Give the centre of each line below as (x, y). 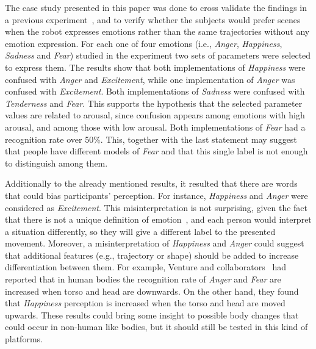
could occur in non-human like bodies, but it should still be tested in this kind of (156, 327)
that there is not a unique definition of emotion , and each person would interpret (158, 219)
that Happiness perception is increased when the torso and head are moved (145, 303)
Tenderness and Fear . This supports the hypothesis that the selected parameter (154, 103)
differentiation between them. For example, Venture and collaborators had (145, 267)
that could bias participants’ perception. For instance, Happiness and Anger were (156, 195)
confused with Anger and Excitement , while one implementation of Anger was (150, 79)
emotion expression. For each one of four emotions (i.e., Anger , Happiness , (144, 43)
